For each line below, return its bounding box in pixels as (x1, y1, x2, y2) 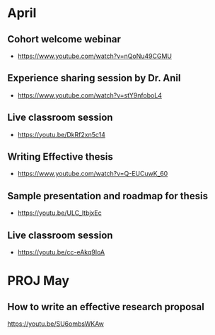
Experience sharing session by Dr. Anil (7, 72, 181, 84)
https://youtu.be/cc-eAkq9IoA (17, 248, 105, 257)
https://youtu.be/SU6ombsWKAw (7, 319, 105, 328)
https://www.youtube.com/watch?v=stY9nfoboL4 (17, 90, 163, 100)
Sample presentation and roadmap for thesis (7, 189, 209, 202)
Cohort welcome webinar (7, 33, 122, 45)
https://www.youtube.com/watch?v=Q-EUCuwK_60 (17, 170, 168, 178)
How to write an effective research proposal (7, 300, 205, 312)
